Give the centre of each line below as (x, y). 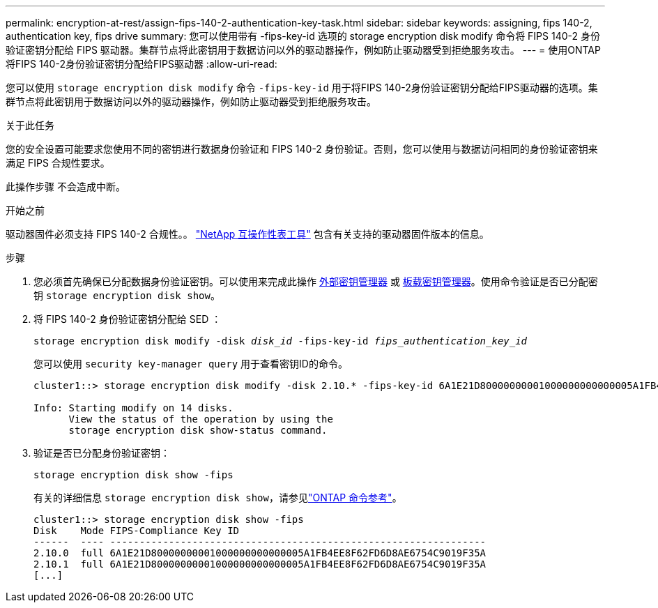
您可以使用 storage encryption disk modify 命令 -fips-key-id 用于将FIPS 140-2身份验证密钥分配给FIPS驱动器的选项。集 (302, 88)
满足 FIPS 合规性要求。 (58, 163)
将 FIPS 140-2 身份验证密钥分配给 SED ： (128, 319)
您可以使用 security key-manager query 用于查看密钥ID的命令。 (191, 364)
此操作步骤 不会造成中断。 (66, 187)
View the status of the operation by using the (201, 419)
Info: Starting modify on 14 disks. (133, 408)
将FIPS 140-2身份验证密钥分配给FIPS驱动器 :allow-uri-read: (141, 64)
